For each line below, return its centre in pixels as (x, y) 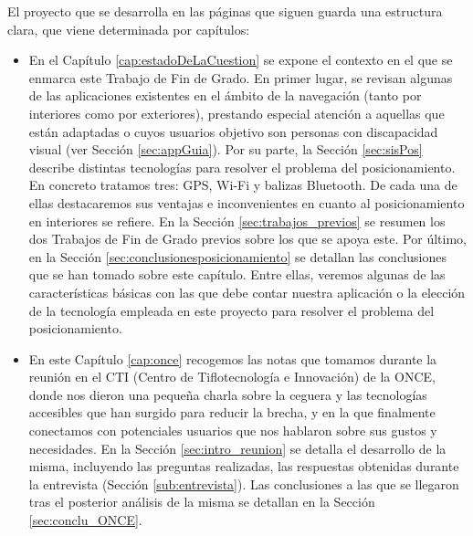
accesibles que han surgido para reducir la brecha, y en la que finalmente (232, 412)
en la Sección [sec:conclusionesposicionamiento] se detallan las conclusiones (237, 256)
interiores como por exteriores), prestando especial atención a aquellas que (236, 113)
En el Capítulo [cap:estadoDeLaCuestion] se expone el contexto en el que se (241, 60)
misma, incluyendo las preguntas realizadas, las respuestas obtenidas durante (244, 466)
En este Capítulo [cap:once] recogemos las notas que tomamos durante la (233, 358)
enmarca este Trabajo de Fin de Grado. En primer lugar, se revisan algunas (241, 77)
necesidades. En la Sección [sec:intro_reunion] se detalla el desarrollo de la (237, 448)
